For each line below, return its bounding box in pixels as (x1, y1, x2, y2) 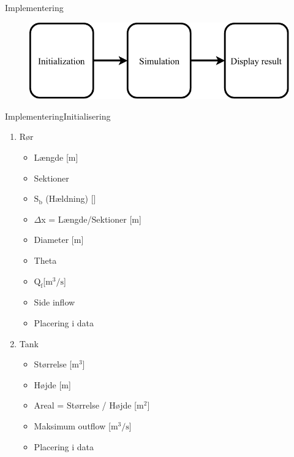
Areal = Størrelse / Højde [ (34, 399, 137, 412)
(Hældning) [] (45, 192, 96, 205)
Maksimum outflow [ (34, 420, 111, 432)
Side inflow (34, 296, 75, 309)
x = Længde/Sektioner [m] (41, 212, 141, 225)
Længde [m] (34, 151, 78, 164)
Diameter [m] (34, 233, 84, 246)
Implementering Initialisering (5, 109, 111, 122)
